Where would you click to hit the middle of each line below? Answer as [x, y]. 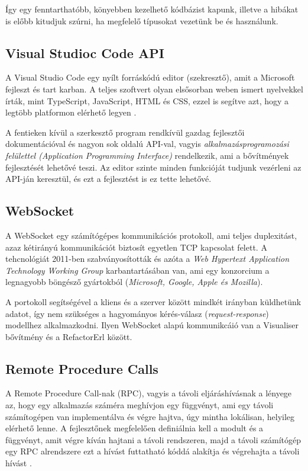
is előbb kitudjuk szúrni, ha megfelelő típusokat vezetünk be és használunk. [142, 20]
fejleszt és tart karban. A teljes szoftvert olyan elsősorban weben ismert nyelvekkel [154, 89]
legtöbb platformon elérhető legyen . [71, 112]
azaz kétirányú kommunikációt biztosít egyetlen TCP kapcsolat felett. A [136, 247]
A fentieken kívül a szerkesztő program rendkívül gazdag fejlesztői [125, 132]
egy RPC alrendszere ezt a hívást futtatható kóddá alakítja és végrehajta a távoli [153, 451]
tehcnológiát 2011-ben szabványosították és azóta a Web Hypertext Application [147, 259]
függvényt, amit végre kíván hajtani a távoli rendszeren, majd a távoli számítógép [153, 439]
